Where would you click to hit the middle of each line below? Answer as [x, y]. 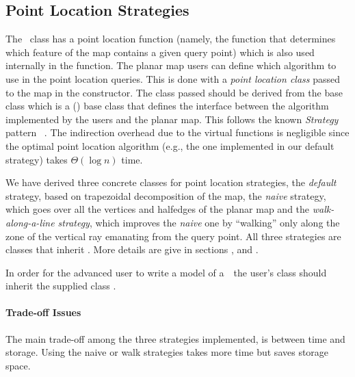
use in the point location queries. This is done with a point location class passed [173, 78]
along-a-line [30, 222]
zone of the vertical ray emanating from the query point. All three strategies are [173, 236]
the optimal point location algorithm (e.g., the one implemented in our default [170, 145]
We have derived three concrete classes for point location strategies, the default [171, 182]
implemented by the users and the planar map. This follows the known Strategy [172, 119]
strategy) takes [37, 159]
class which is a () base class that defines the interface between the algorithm [167, 106]
